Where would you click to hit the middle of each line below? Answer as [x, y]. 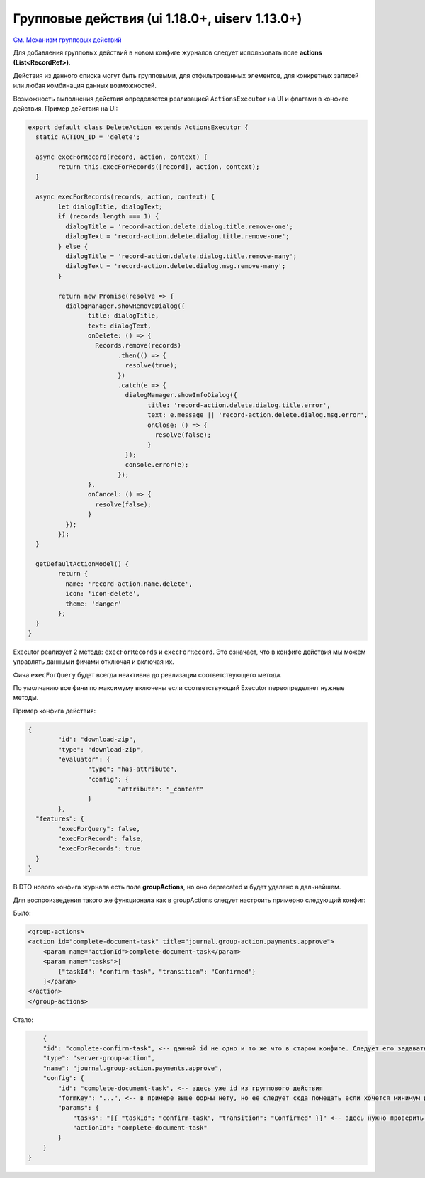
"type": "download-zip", [101, 749]
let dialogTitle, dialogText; [110, 207]
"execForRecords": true [99, 849]
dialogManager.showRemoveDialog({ [125, 306]
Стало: [23, 1019]
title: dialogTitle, [123, 316]
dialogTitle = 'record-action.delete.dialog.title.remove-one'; [179, 226]
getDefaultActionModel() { [83, 564]
